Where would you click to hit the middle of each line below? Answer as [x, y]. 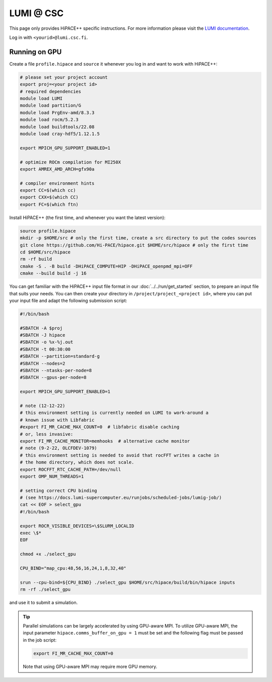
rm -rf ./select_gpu [45, 590]
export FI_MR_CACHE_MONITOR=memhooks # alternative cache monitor [105, 441]
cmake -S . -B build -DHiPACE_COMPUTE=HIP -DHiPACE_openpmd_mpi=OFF [106, 266]
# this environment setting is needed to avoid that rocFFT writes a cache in [119, 455]
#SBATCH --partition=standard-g [60, 356]
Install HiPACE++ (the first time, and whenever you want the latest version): [87, 218]
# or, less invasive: [47, 434]
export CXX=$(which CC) [49, 197]
